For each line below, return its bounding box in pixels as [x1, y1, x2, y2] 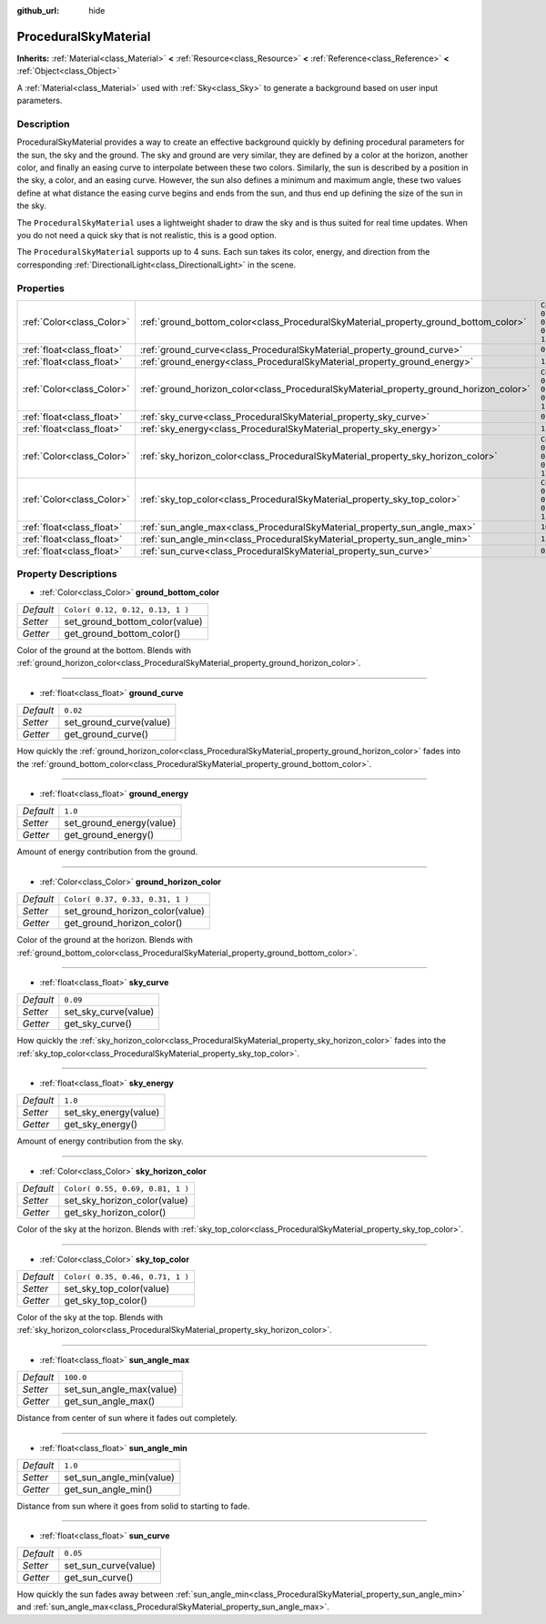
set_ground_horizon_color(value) [64, 905, 205, 918]
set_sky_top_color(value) [64, 1283, 170, 1296]
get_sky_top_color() [64, 1295, 147, 1307]
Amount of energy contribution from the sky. [16, 1135, 184, 1146]
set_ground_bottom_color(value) [64, 615, 204, 628]
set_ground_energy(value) [64, 817, 177, 830]
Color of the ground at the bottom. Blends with [16, 645, 191, 656]
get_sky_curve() [64, 1017, 132, 1030]
